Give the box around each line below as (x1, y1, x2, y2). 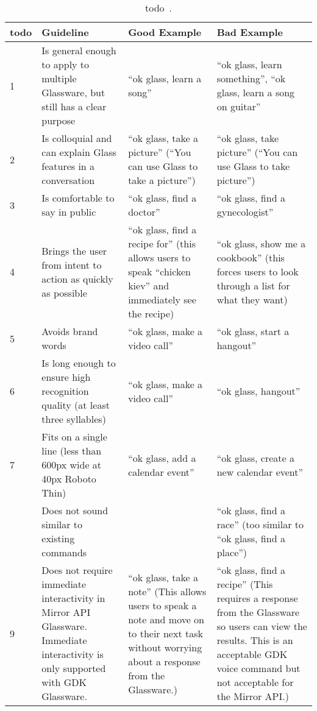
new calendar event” (216, 464, 304, 479)
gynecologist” (216, 205, 274, 219)
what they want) (216, 292, 288, 306)
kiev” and (128, 278, 169, 292)
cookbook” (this (216, 250, 285, 264)
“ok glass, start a (216, 324, 290, 338)
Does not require (41, 563, 113, 577)
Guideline (41, 25, 89, 39)
